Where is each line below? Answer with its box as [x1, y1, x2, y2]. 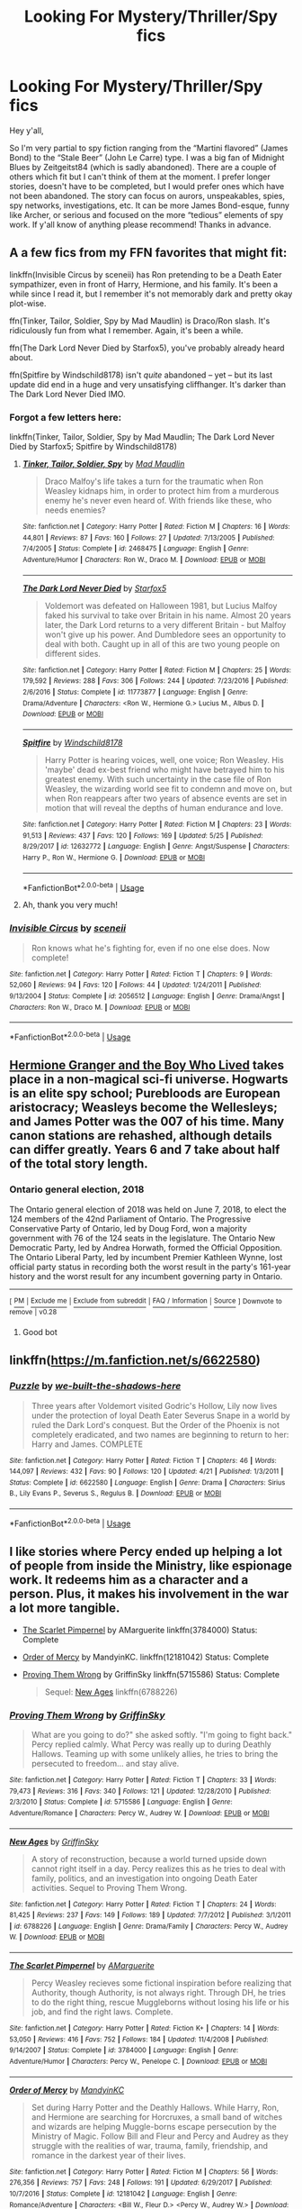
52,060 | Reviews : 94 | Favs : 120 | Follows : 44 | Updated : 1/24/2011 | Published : [9, 980, 262, 990]
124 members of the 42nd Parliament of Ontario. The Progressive [9, 1214, 252, 1224]
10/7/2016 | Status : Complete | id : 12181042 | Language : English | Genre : [9, 2189, 238, 2199]
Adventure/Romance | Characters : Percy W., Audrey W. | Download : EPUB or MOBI [9, 1808, 270, 1817]
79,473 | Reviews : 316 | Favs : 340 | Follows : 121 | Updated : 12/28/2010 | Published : [9, 1786, 271, 1795]
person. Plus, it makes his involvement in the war [9, 1586, 289, 1602]
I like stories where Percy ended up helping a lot [9, 1544, 283, 1559]
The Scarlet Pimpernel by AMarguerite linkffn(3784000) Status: [22, 1624, 258, 1635]
